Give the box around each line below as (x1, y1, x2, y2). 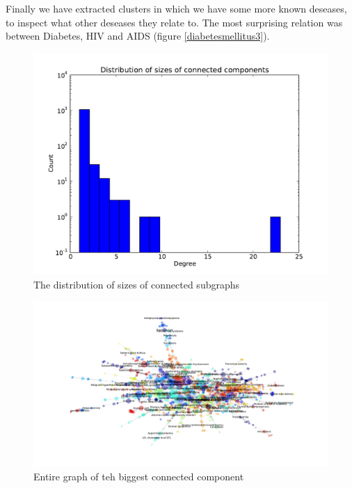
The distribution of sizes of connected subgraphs (33, 277, 240, 291)
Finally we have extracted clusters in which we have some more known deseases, (6, 1, 347, 15)
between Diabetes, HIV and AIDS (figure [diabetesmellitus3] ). (6, 29, 270, 43)
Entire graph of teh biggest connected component (33, 469, 244, 484)
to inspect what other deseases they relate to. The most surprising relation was (6, 15, 343, 29)
